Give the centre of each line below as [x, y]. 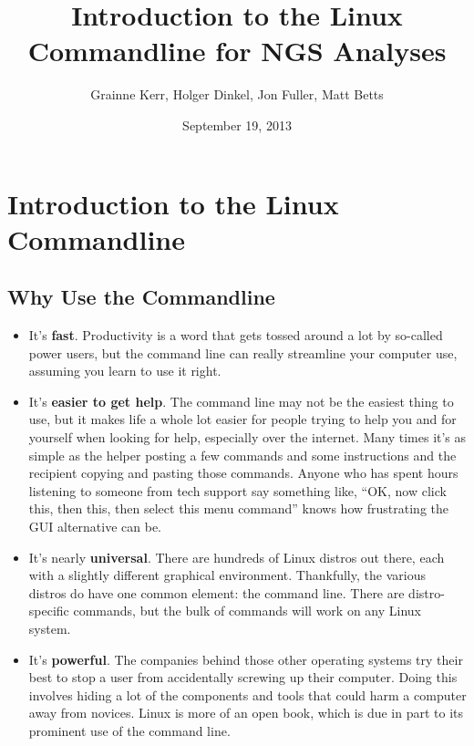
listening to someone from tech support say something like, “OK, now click [237, 490]
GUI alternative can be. [95, 527]
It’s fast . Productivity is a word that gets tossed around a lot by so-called [236, 335]
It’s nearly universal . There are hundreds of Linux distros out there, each [237, 557]
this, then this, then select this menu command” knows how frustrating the [238, 508]
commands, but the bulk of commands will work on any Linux [247, 611]
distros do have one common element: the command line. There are [216, 592]
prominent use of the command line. [129, 730]
